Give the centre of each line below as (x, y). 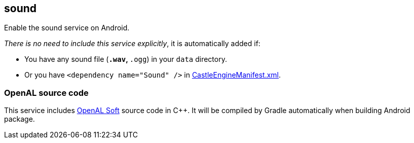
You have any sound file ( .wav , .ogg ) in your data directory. (126, 59)
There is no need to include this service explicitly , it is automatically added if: (132, 44)
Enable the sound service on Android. (67, 28)
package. (20, 119)
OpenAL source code (46, 93)
